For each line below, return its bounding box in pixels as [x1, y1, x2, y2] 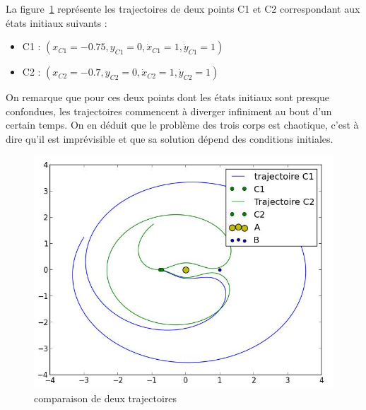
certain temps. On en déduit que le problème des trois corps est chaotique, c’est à [6, 117, 359, 132]
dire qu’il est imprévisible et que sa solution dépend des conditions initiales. [6, 131, 333, 146]
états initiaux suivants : [6, 15, 107, 30]
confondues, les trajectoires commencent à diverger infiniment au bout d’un [6, 103, 332, 118]
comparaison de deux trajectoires [34, 390, 177, 405]
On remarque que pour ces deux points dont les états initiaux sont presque [6, 90, 329, 105]
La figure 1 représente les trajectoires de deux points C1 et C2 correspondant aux [6, 1, 360, 16]
